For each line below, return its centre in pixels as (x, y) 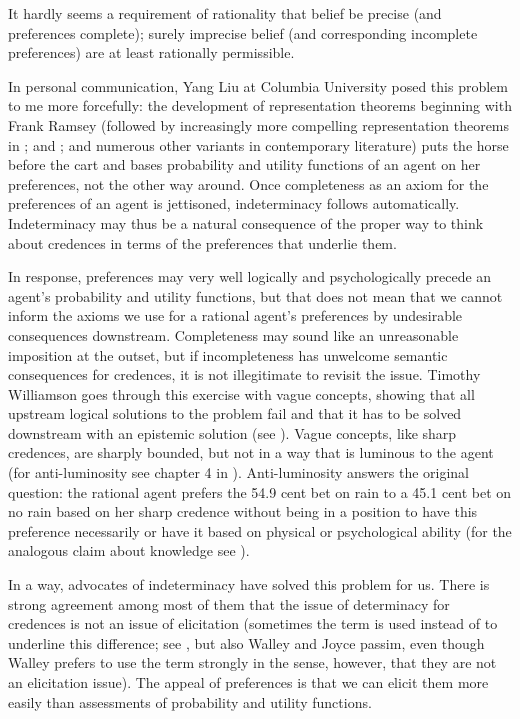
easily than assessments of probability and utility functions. (190, 701)
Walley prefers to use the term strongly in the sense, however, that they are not (252, 662)
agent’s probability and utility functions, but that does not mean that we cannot (255, 295)
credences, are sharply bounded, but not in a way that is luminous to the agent (251, 452)
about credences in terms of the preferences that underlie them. (202, 242)
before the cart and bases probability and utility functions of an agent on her (244, 164)
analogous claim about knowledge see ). (129, 550)
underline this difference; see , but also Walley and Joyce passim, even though (246, 642)
